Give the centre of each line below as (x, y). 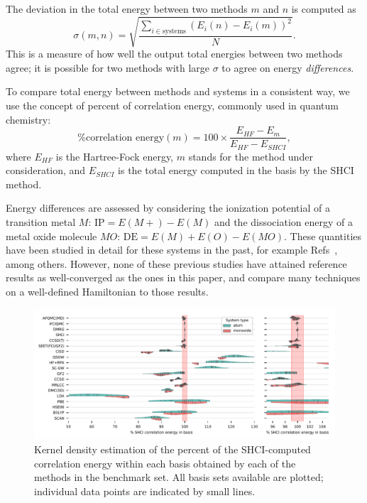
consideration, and (46, 170)
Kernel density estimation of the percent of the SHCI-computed (172, 449)
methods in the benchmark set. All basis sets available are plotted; (179, 477)
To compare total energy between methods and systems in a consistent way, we (178, 91)
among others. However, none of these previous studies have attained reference (176, 263)
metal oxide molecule (51, 236)
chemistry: (28, 119)
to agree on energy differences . (288, 67)
